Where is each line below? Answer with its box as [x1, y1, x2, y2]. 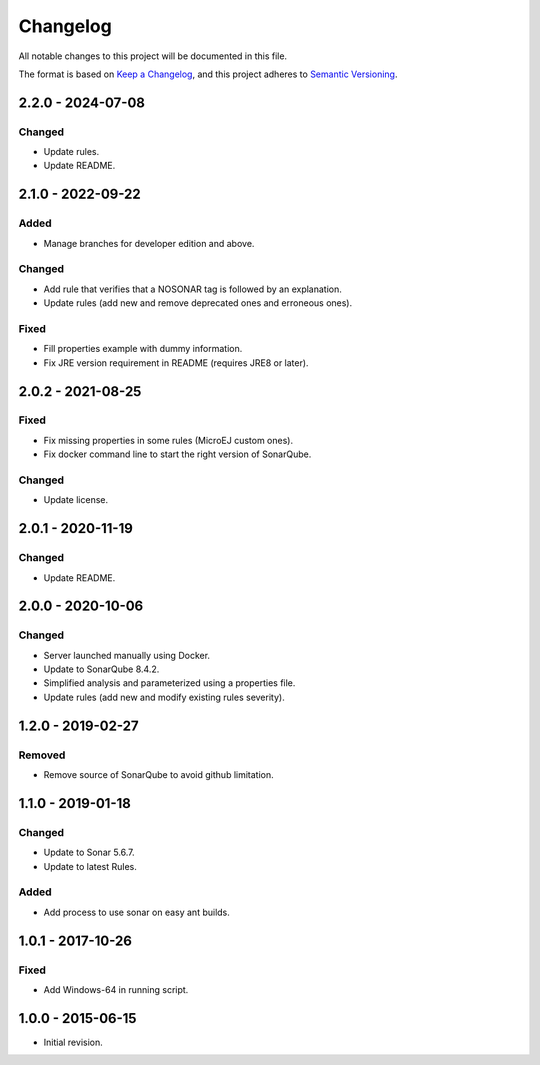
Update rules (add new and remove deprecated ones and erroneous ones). [43, 297, 353, 309]
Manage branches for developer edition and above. [43, 237, 255, 249]
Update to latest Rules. [43, 860, 137, 872]
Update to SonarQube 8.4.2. [43, 663, 160, 675]
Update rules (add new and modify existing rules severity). [43, 691, 285, 703]
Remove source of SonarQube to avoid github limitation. [43, 769, 274, 781]
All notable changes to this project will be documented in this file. [18, 50, 288, 62]
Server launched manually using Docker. [43, 649, 210, 661]
